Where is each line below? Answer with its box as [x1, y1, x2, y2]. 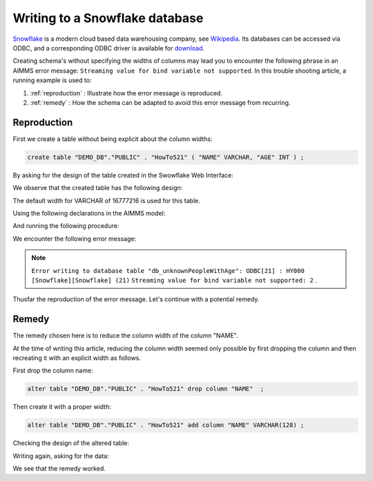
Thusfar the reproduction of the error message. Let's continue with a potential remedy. [12, 295, 260, 303]
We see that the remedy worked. [12, 464, 106, 473]
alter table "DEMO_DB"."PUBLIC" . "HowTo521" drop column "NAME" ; [27, 385, 265, 393]
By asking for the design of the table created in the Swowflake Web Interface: [12, 171, 234, 179]
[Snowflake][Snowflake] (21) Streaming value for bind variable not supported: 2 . [31, 276, 317, 284]
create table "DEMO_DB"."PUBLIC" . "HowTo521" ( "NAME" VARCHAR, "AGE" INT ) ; [27, 153, 305, 161]
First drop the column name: [12, 366, 93, 375]
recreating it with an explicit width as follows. [12, 353, 142, 362]
